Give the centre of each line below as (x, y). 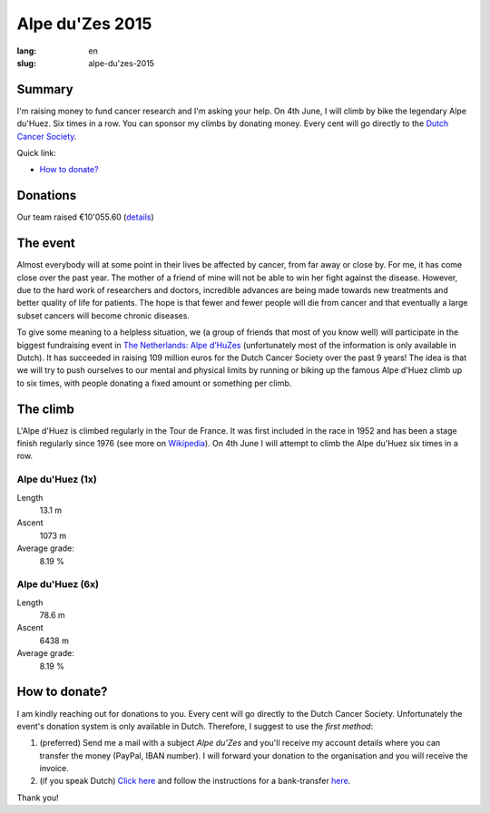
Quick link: (36, 153)
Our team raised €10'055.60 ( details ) (85, 217)
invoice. (54, 769)
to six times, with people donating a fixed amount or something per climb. (154, 383)
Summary (45, 89)
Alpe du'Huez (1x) (57, 479)
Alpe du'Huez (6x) (58, 584)
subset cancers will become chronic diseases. (103, 315)
